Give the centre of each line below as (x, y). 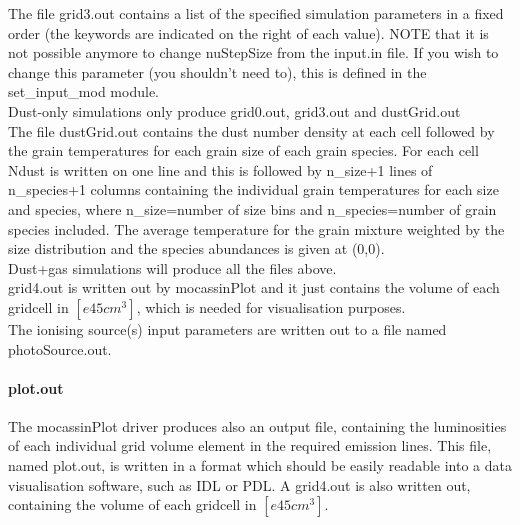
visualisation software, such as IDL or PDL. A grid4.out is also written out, (239, 484)
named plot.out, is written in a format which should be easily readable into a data (260, 465)
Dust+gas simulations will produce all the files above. (172, 267)
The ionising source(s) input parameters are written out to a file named (227, 328)
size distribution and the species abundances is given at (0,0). (196, 248)
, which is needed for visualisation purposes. (271, 306)
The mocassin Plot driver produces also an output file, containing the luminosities (257, 425)
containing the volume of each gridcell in (132, 504)
